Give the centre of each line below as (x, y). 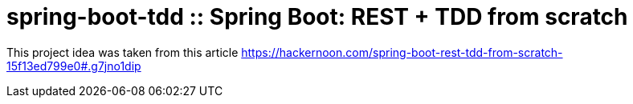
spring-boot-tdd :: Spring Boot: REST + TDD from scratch (317, 17)
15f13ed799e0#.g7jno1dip (74, 66)
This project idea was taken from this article (123, 52)
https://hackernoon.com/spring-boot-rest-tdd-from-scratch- (402, 52)
